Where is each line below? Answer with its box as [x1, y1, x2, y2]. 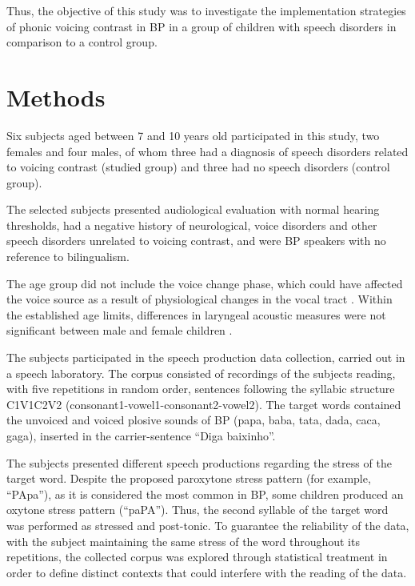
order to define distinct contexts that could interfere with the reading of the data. [6, 564, 407, 580]
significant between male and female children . [6, 322, 233, 339]
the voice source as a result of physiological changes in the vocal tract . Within [6, 291, 393, 307]
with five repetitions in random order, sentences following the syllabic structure [6, 380, 395, 397]
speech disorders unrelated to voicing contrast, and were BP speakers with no [6, 232, 386, 249]
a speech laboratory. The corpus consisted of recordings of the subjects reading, [6, 364, 396, 381]
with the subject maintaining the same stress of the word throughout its [6, 532, 360, 549]
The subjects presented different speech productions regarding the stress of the [6, 454, 392, 471]
